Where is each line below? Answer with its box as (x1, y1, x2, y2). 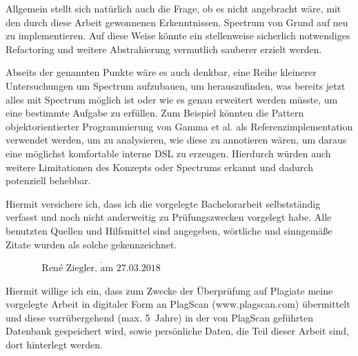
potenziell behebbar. (6, 173, 91, 188)
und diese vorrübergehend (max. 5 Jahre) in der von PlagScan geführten (6, 310, 314, 324)
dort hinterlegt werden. (6, 337, 103, 352)
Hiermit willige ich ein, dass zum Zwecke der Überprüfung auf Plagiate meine (6, 283, 333, 297)
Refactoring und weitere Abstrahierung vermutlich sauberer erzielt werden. (6, 41, 322, 56)
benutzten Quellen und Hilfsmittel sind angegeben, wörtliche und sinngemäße (6, 223, 332, 237)
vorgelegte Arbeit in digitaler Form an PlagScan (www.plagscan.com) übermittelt (6, 297, 350, 311)
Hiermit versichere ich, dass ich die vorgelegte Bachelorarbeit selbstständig (6, 196, 321, 210)
